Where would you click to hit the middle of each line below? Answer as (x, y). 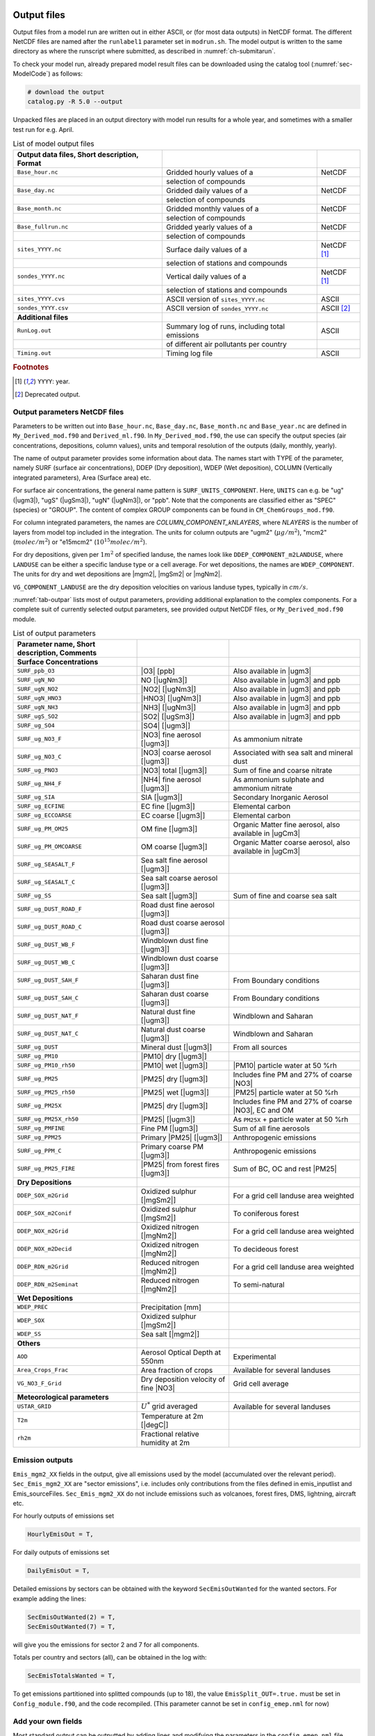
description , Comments (57, 653)
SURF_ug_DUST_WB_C (46, 963)
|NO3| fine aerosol (171, 735)
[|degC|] (155, 1425)
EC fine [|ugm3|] (168, 806)
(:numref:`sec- (332, 64)
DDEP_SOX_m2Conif (44, 1213)
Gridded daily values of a (207, 190)
